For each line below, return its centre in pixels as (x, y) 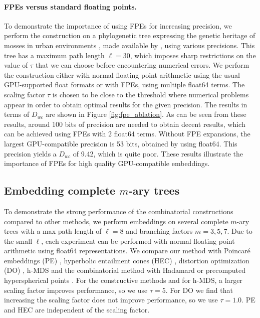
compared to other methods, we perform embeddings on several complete (116, 221)
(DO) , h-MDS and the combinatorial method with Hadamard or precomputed (125, 270)
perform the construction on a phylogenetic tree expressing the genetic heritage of (130, 35)
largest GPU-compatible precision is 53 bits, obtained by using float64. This (121, 143)
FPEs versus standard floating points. (71, 6)
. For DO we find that (199, 290)
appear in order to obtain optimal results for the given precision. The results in (126, 104)
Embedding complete (60, 190)
